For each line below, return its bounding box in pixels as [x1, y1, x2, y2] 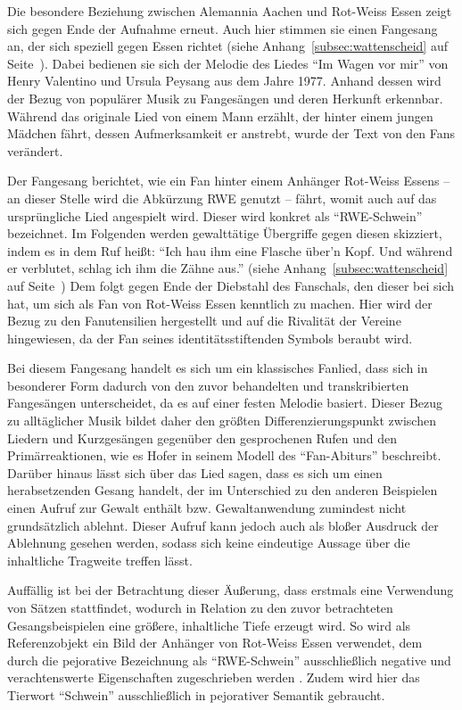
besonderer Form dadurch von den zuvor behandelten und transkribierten [7, 376, 409, 394]
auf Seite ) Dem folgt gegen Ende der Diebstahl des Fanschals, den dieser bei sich [7, 276, 455, 294]
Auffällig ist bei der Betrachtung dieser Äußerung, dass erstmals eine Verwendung [7, 581, 454, 599]
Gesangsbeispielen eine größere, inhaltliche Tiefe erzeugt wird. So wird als [7, 615, 411, 634]
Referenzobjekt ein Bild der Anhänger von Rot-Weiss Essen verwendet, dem [7, 633, 423, 652]
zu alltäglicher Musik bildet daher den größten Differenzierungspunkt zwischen [7, 411, 436, 430]
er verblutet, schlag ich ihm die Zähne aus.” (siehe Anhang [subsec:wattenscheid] [7, 259, 449, 277]
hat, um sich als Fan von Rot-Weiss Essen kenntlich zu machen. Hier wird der [7, 293, 433, 312]
